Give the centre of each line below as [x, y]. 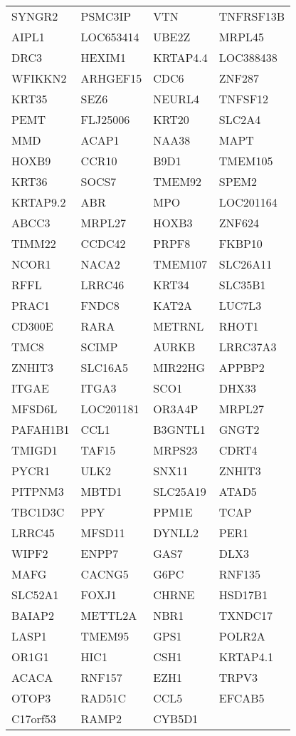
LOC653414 [110, 37]
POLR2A [242, 636]
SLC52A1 [35, 595]
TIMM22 [34, 243]
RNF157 [101, 677]
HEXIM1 [103, 57]
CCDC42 [103, 243]
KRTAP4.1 [246, 657]
